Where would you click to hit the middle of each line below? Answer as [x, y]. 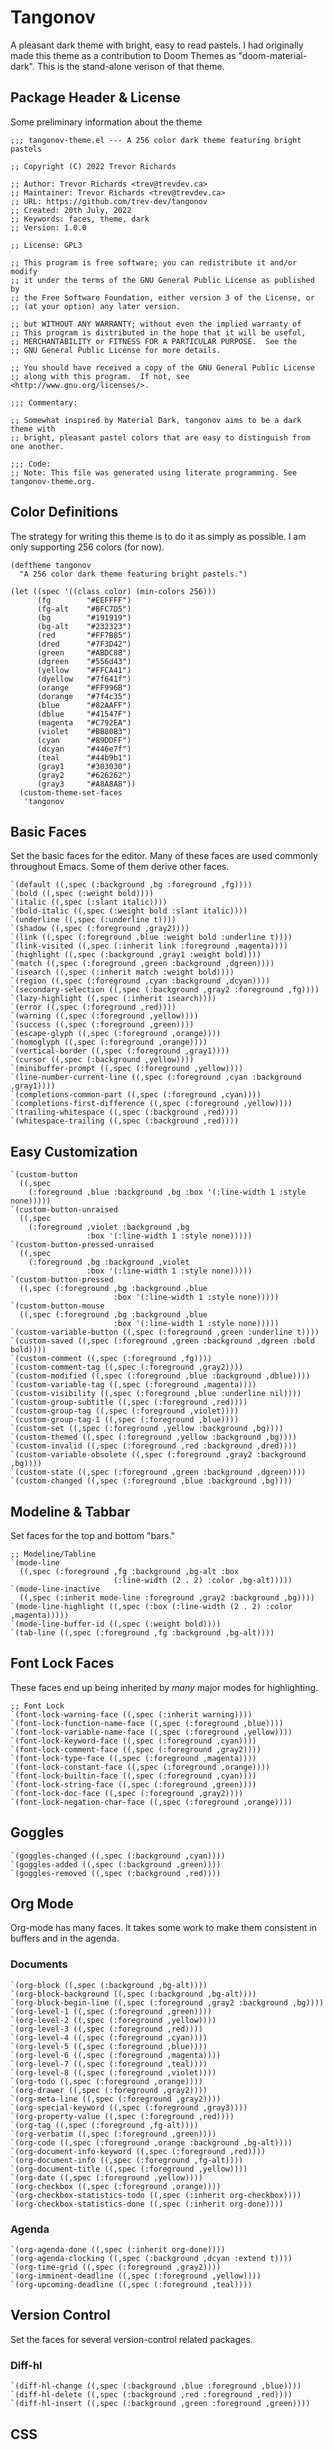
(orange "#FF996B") [84, 687]
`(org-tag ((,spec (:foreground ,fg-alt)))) [104, 2125]
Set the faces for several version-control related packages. [131, 2339]
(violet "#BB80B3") [84, 731]
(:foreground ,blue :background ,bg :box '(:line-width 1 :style [167, 1192]
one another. [37, 446]
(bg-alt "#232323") [84, 626]
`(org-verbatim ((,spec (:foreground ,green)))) [113, 2134]
